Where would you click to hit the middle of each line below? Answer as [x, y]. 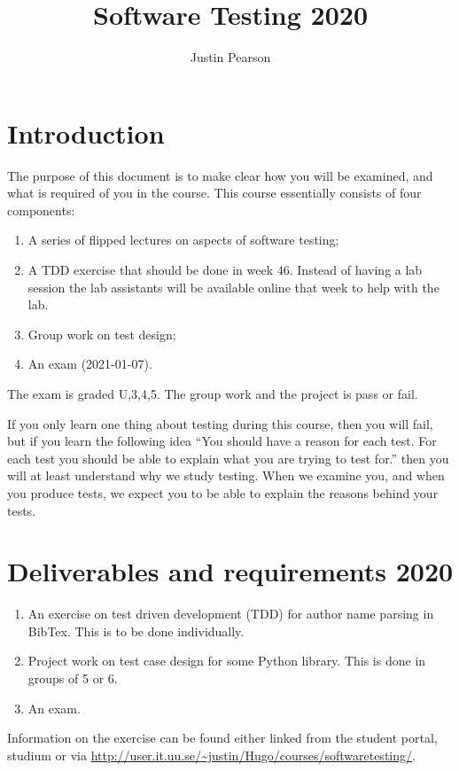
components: [41, 210]
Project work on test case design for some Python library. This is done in [227, 661]
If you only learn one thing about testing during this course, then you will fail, [220, 423]
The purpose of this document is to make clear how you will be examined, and [220, 175]
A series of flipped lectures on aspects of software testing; [183, 240]
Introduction [86, 132]
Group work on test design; [102, 334]
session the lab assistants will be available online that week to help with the [233, 287]
